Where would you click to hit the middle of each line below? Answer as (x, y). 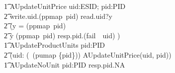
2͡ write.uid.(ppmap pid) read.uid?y (58, 16)
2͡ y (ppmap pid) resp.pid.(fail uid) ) (62, 35)
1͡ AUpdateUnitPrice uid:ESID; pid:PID (65, 6)
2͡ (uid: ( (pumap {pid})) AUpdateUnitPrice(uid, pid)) (88, 54)
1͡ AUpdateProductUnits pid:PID (54, 45)
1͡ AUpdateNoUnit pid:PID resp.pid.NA (65, 64)
